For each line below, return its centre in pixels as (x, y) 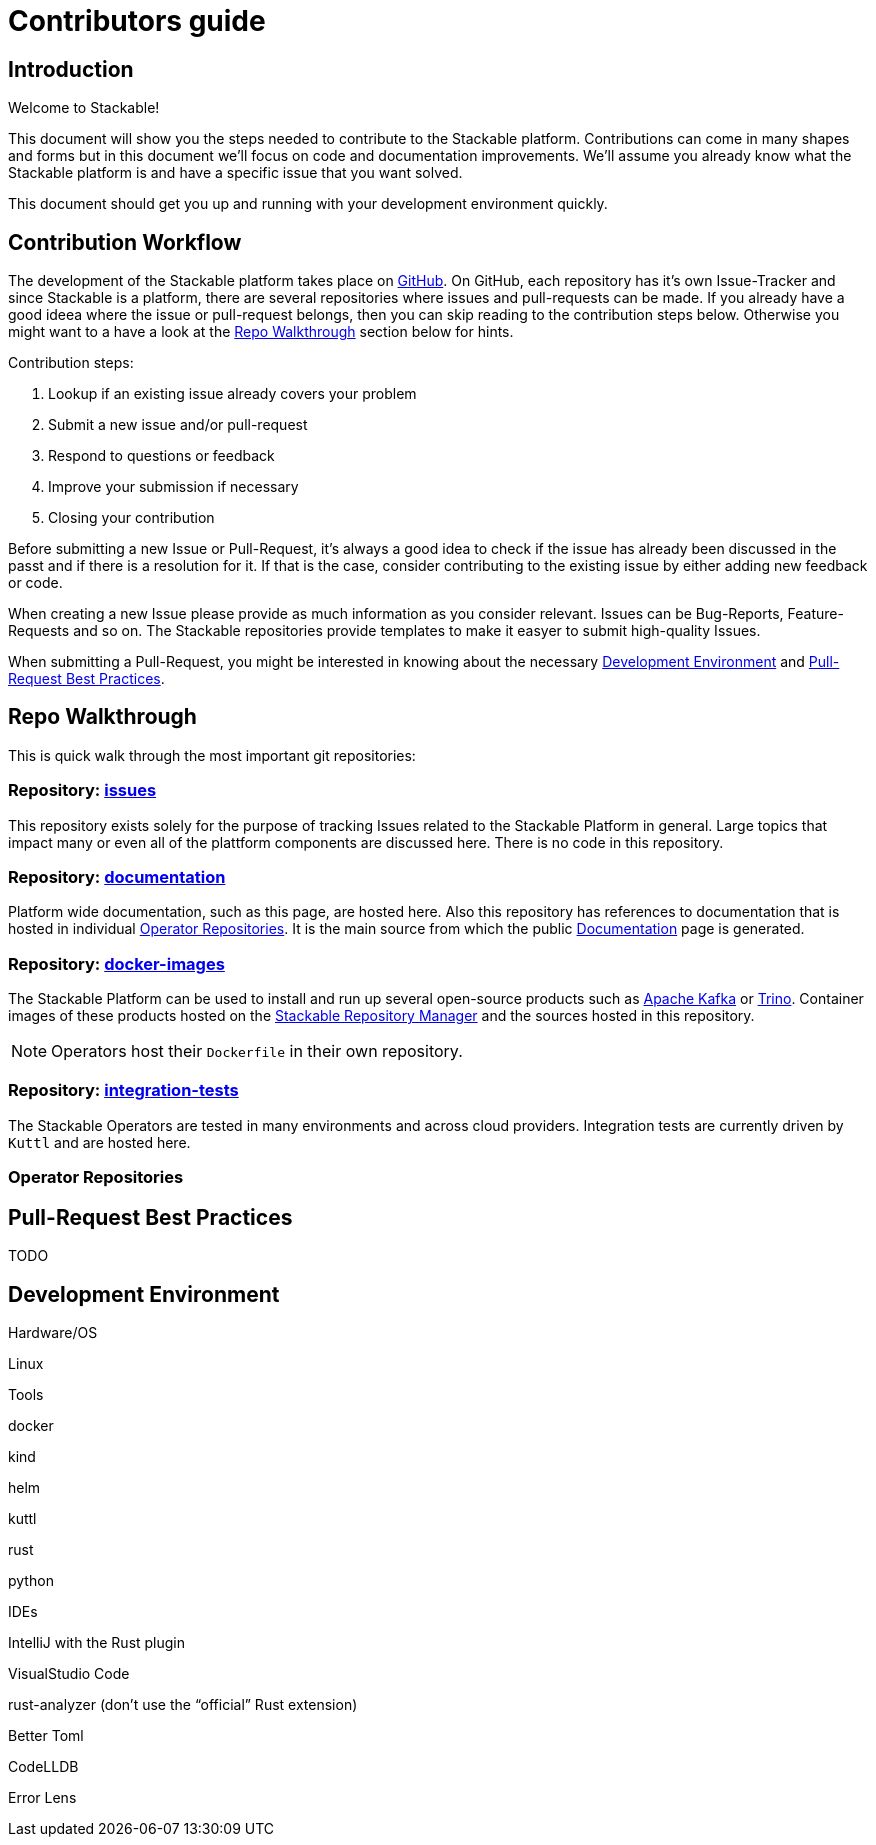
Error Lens (42, 1797)
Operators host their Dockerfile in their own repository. (257, 1051)
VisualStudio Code (69, 1673)
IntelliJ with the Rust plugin (97, 1642)
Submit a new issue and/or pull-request (178, 425)
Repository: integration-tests (123, 1090)
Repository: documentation (117, 876)
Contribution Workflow (125, 242)
